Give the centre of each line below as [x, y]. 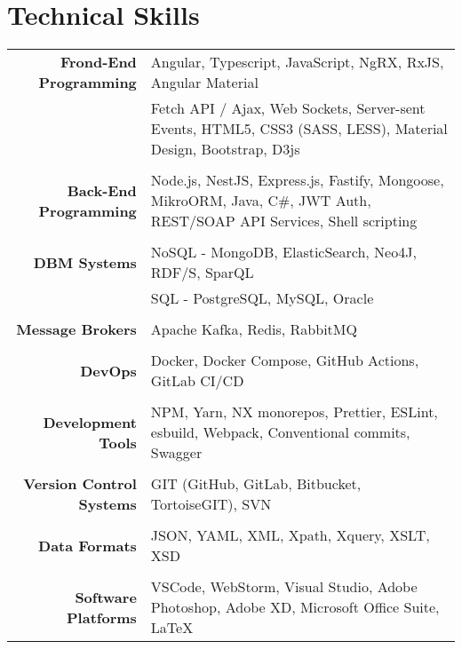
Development [90, 422]
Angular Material [204, 83]
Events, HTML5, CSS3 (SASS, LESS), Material [299, 129]
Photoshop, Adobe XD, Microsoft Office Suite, [295, 607]
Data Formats [88, 545]
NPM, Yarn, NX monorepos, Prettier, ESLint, [294, 412]
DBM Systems [85, 262]
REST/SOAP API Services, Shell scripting [284, 221]
